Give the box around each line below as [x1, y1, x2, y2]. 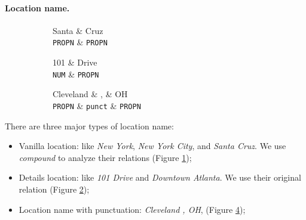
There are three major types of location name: [5, 119, 174, 132]
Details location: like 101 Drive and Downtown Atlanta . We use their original [19, 171, 301, 184]
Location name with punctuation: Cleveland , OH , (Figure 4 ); [19, 203, 246, 215]
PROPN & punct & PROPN [53, 99, 141, 111]
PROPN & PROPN [53, 36, 108, 48]
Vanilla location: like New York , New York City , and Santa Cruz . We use [19, 140, 286, 152]
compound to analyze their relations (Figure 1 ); [19, 151, 192, 163]
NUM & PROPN [53, 67, 99, 80]
